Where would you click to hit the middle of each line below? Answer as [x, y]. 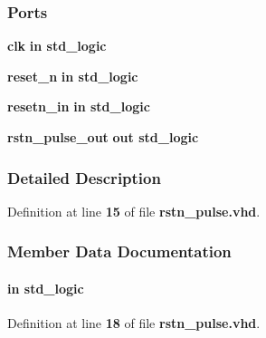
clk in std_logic [57, 46]
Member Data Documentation [119, 251]
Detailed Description [84, 177]
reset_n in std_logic [73, 76]
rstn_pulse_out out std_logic [103, 137]
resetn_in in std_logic [79, 106]
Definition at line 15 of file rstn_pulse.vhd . [134, 211]
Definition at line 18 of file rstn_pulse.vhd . [134, 323]
